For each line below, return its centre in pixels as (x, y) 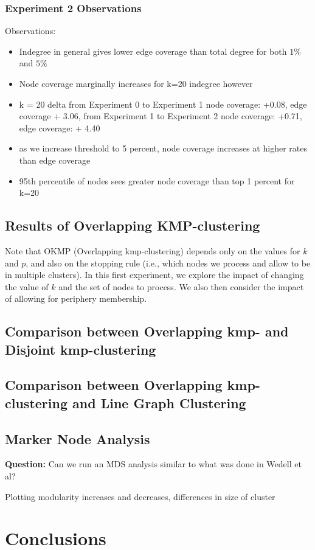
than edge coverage (55, 160)
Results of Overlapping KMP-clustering (133, 225)
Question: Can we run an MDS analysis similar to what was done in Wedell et (153, 464)
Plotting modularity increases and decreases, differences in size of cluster (140, 496)
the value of (27, 286)
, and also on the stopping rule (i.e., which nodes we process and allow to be (168, 263)
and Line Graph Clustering (159, 402)
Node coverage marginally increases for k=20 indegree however (136, 83)
